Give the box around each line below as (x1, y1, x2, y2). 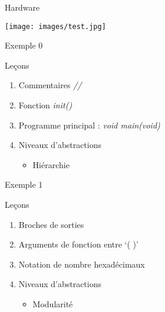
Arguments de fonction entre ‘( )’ (18, 238, 138, 250)
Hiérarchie (32, 158, 70, 171)
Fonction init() (18, 99, 72, 111)
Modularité (32, 297, 73, 310)
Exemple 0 (5, 39, 43, 52)
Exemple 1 (5, 178, 43, 191)
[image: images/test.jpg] (5, 22, 106, 31)
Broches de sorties (18, 218, 84, 230)
